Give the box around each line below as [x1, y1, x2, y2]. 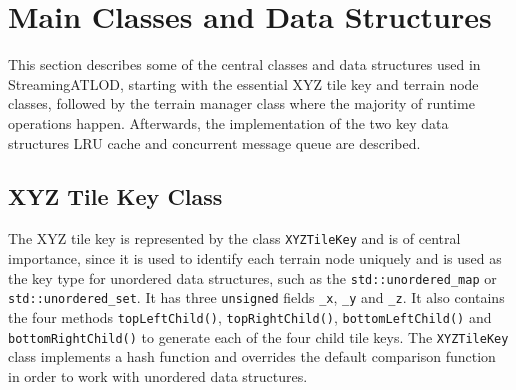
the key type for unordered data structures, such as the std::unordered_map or [8, 267, 497, 288]
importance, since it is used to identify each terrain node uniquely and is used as [8, 247, 502, 268]
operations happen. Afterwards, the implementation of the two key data [8, 112, 449, 133]
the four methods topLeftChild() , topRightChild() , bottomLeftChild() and [8, 306, 492, 327]
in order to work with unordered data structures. [8, 365, 308, 386]
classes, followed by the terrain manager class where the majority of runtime [8, 93, 475, 114]
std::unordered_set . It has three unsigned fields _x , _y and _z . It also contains [8, 287, 505, 308]
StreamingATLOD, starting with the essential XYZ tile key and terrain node [8, 73, 479, 94]
